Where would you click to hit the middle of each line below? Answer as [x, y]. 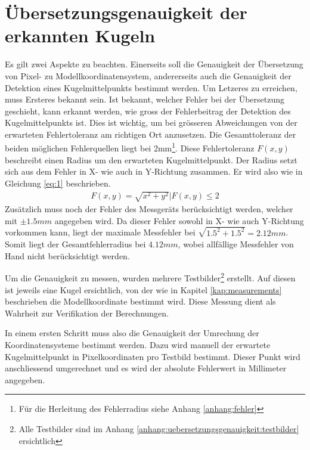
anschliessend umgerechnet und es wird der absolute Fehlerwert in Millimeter [146, 368]
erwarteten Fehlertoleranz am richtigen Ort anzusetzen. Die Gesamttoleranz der [151, 134]
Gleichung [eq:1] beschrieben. [58, 183]
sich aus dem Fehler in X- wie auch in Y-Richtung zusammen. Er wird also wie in [154, 171]
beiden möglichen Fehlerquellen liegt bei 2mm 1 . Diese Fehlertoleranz [130, 147]
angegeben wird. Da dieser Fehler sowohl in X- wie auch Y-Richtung [179, 220]
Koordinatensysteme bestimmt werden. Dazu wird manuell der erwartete [138, 344]
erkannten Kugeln [80, 35]
